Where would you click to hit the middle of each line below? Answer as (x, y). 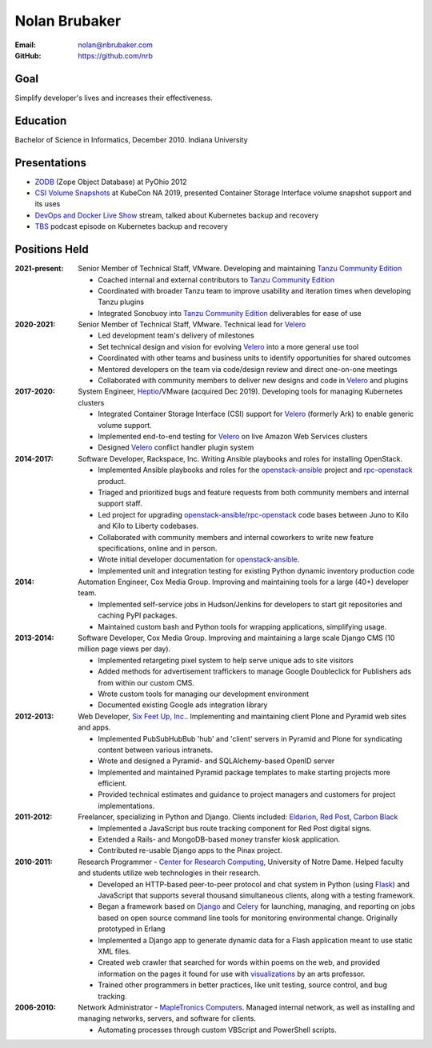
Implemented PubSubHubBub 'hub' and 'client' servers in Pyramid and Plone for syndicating (250, 738)
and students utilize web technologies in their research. (169, 873)
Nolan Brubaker (68, 21)
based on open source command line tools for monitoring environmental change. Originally (248, 918)
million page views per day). (124, 649)
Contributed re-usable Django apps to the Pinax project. (190, 850)
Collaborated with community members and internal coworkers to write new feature (236, 537)
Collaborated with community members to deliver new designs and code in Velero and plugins (253, 381)
